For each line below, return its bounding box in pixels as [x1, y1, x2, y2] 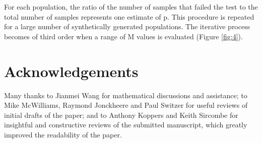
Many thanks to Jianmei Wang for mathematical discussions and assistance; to [4, 90, 247, 100]
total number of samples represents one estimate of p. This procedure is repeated [4, 11, 254, 22]
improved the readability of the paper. [4, 129, 122, 139]
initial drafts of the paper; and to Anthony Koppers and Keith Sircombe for [4, 109, 238, 120]
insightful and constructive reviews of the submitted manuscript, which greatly [4, 119, 247, 130]
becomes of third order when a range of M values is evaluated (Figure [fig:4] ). [4, 31, 243, 41]
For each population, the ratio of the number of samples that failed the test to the [4, 2, 258, 12]
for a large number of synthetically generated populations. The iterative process [4, 21, 250, 32]
